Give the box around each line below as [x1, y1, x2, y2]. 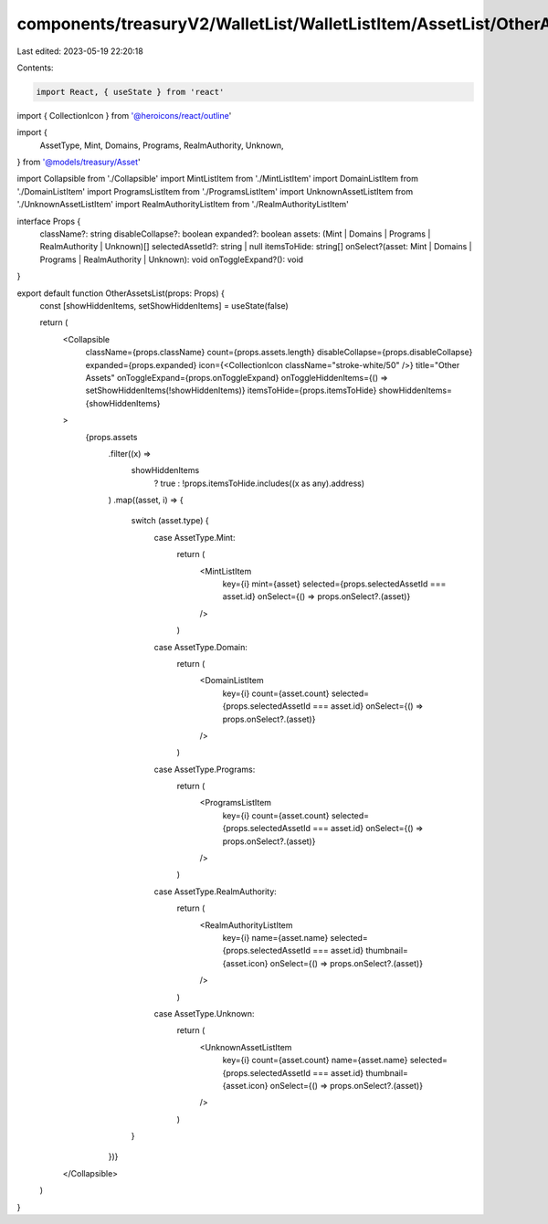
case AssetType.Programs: [153, 764, 256, 775]
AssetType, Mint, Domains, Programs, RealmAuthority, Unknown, [39, 140, 284, 151]
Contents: [16, 62, 54, 73]
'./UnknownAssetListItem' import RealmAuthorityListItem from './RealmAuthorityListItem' [16, 199, 349, 210]
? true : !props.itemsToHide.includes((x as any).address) [153, 478, 365, 489]
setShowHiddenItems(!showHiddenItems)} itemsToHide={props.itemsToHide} [85, 385, 377, 396]
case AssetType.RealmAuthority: [153, 886, 278, 897]
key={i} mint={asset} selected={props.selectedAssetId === [222, 578, 447, 589]
